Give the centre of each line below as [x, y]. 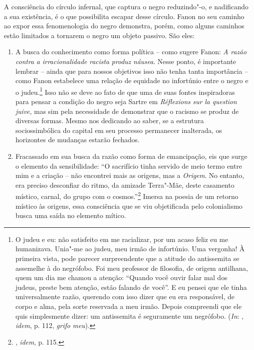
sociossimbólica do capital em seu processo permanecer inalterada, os [119, 130]
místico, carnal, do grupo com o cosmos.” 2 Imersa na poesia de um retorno [127, 195]
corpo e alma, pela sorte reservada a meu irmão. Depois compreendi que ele [128, 306]
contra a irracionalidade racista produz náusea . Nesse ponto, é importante [126, 61]
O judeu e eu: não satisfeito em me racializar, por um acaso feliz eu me [122, 239]
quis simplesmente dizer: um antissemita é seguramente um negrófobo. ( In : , [129, 316]
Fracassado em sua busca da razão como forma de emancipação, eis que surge [131, 156]
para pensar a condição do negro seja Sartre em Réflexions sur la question [126, 101]
